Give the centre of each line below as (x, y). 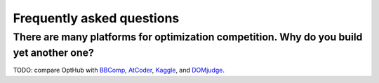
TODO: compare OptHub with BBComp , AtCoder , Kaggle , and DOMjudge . (119, 70)
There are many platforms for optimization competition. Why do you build (188, 37)
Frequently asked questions (96, 18)
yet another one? (54, 53)
